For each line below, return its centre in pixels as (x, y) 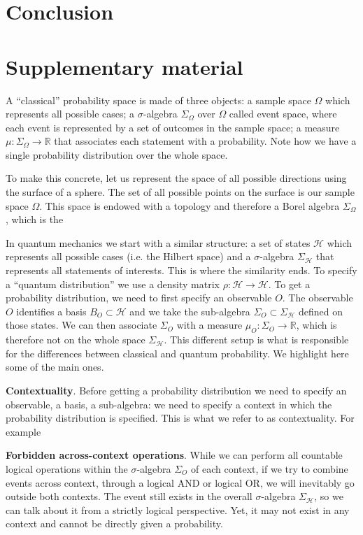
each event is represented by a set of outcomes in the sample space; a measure (173, 127)
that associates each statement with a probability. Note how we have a (205, 141)
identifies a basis (51, 311)
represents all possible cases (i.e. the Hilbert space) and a (128, 256)
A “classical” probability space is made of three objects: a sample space (158, 100)
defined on (321, 311)
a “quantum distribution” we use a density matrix (113, 284)
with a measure (209, 325)
